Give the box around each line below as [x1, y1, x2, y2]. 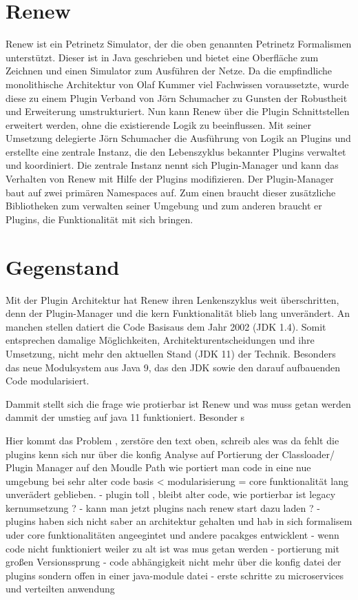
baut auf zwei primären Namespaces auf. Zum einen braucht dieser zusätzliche [6, 185, 336, 199]
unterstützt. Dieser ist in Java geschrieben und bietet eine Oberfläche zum [6, 50, 319, 64]
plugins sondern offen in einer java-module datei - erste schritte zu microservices [6, 568, 344, 582]
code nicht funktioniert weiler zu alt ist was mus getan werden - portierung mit [6, 541, 339, 555]
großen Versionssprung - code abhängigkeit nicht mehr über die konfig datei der [6, 555, 341, 569]
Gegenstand [6, 252, 120, 280]
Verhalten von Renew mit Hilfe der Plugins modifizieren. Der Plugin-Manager [6, 172, 334, 186]
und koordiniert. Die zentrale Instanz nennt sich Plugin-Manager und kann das [6, 158, 339, 172]
